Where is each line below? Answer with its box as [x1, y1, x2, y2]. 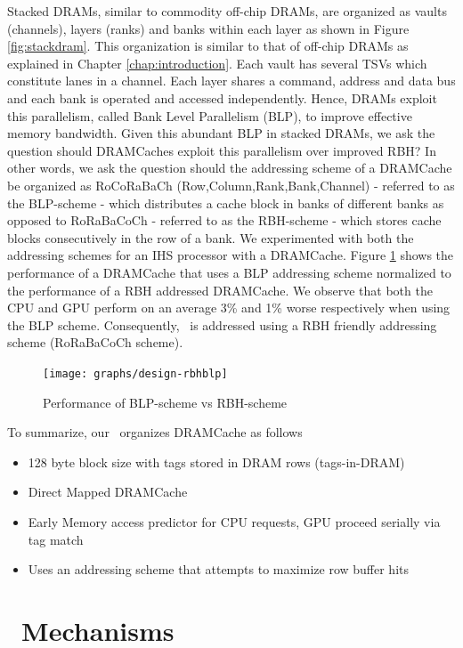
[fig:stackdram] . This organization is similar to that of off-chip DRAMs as [7, 36, 409, 55]
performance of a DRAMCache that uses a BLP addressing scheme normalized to [7, 263, 451, 281]
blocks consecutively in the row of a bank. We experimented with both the [7, 228, 414, 247]
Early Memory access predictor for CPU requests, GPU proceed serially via [28, 512, 441, 531]
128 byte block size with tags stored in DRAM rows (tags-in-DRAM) [28, 452, 405, 471]
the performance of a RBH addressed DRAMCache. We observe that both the [7, 280, 433, 299]
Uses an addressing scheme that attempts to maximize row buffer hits [28, 560, 409, 579]
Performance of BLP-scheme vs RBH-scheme [43, 393, 288, 411]
